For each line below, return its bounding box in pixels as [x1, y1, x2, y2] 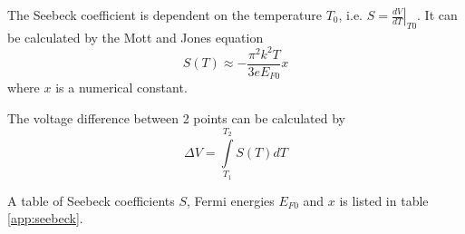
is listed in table [339, 190, 429, 210]
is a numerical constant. [55, 78, 188, 97]
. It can [417, 5, 458, 24]
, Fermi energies [187, 190, 275, 210]
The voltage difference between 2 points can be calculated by [7, 109, 346, 127]
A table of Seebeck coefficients [7, 190, 175, 210]
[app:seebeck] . [7, 209, 83, 228]
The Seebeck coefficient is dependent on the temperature [7, 5, 323, 24]
